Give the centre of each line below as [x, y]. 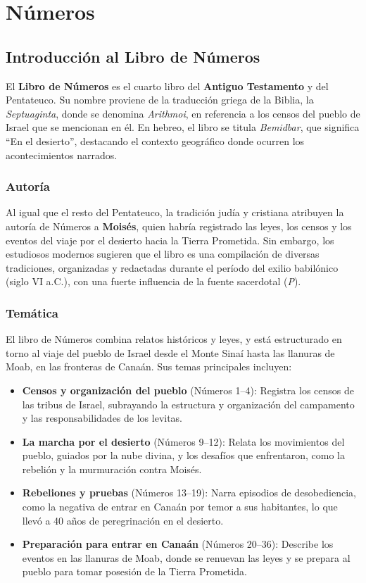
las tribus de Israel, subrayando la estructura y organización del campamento [188, 404]
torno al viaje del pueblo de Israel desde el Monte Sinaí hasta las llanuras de [170, 352]
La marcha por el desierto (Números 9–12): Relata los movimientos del [183, 441]
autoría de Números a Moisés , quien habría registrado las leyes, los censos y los [179, 226]
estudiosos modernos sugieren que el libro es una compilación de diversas [163, 254]
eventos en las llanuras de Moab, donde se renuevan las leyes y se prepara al [186, 557]
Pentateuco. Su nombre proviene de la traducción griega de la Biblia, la [160, 100]
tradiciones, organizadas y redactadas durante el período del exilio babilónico [172, 267]
